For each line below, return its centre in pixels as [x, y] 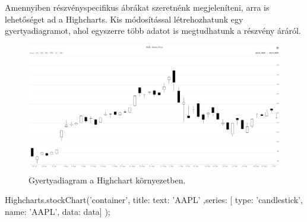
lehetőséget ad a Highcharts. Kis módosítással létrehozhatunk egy [124, 19]
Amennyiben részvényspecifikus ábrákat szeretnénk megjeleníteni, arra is [137, 7]
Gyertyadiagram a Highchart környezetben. [107, 180]
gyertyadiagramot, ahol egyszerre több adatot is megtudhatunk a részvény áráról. [153, 31]
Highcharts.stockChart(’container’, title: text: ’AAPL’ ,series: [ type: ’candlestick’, [154, 200]
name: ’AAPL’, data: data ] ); [58, 211]
